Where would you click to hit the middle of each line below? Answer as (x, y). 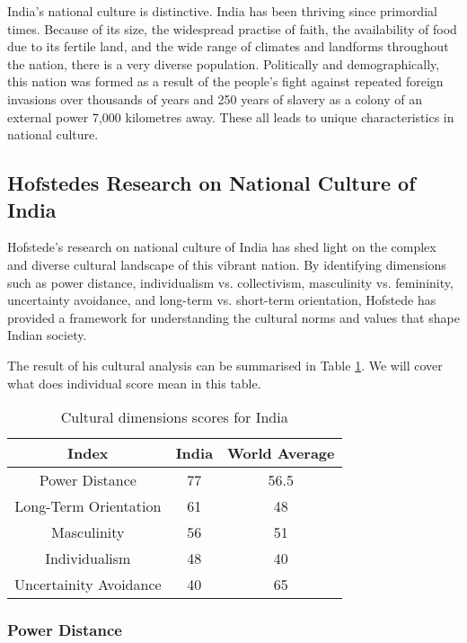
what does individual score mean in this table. (134, 383)
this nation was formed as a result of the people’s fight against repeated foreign (225, 81)
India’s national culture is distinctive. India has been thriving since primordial (222, 11)
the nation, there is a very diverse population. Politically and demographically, (224, 63)
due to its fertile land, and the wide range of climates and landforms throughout (228, 46)
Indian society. (47, 335)
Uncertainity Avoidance (88, 585)
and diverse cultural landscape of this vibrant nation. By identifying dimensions (227, 264)
